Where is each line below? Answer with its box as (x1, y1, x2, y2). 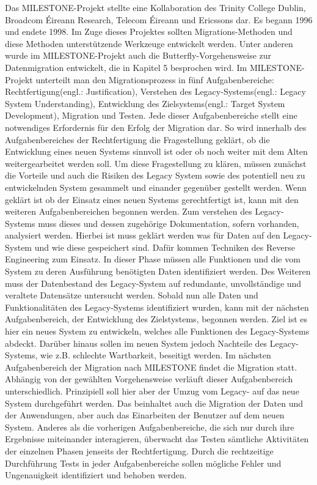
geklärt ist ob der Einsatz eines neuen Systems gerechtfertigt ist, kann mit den (5, 193, 299, 205)
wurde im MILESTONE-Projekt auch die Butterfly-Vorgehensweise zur (5, 49, 272, 62)
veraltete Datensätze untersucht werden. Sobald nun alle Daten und (5, 289, 258, 302)
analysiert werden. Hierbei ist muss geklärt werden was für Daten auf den (5, 229, 280, 242)
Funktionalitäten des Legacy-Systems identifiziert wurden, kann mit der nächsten (5, 300, 309, 313)
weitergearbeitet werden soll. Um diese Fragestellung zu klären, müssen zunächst (5, 157, 307, 169)
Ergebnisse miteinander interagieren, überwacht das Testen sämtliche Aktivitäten (5, 432, 309, 445)
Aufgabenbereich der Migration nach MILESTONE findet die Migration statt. (5, 360, 297, 373)
